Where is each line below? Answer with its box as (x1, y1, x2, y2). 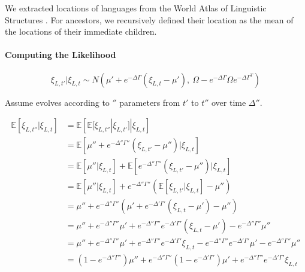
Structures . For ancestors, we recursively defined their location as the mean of (5, 13, 294, 26)
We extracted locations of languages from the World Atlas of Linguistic (5, 2, 267, 14)
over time (212, 96, 246, 108)
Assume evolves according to (5, 96, 110, 108)
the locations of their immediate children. (5, 25, 157, 38)
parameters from (119, 96, 180, 108)
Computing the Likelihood (5, 48, 116, 61)
